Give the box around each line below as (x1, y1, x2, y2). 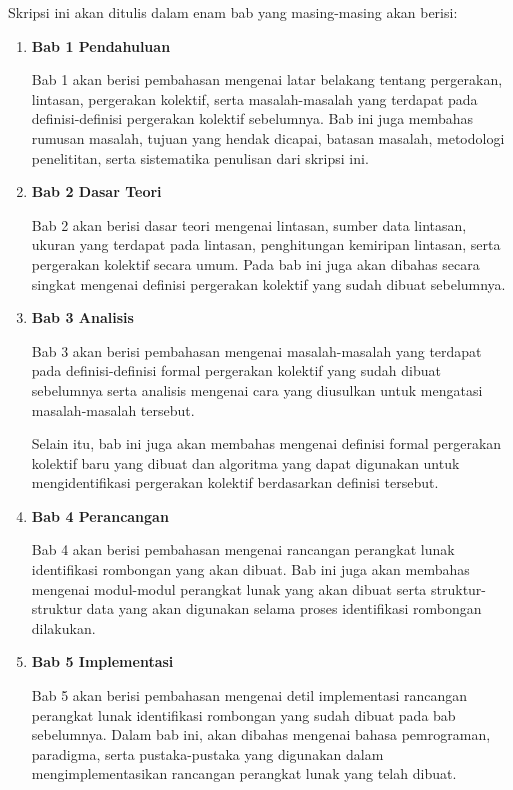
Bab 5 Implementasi (31, 651, 174, 672)
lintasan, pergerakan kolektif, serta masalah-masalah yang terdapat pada (31, 88, 478, 109)
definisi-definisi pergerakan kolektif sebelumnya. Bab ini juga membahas (31, 108, 474, 129)
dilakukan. (31, 617, 96, 638)
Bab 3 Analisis (31, 307, 134, 328)
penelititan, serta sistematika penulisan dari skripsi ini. (31, 147, 369, 168)
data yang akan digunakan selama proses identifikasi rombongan (86, 598, 482, 619)
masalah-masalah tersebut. (31, 399, 195, 420)
